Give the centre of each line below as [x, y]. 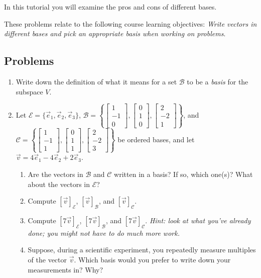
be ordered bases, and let [156, 139]
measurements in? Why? [66, 269]
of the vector [47, 259]
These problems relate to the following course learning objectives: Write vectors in [130, 23]
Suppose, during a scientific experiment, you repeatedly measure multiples [142, 250]
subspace [29, 91]
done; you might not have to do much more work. [104, 233]
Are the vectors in [55, 174]
